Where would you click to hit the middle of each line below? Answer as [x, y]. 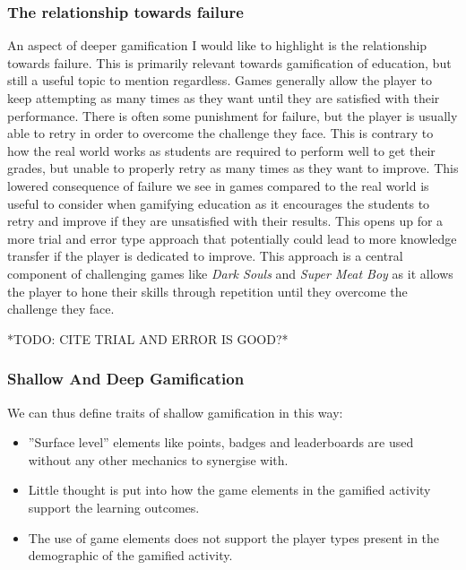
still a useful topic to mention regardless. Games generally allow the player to [220, 80]
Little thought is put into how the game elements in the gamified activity [229, 490]
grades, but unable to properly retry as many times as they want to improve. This [233, 168]
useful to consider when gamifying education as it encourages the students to [219, 203]
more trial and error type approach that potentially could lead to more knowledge [232, 238]
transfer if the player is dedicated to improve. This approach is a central [205, 256]
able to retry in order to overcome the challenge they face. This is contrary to [220, 133]
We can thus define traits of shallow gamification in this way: [175, 412]
